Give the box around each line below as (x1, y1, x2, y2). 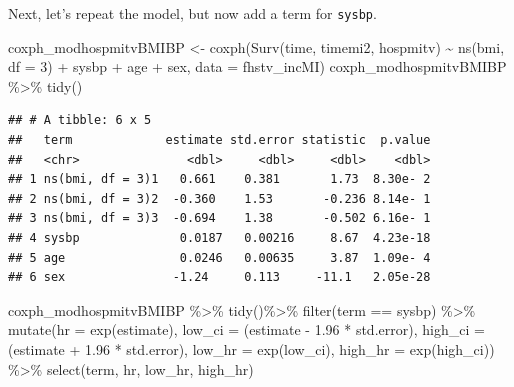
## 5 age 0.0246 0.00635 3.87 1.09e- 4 (8, 250, 431, 265)
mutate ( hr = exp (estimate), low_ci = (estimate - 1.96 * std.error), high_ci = (8, 319, 485, 340)
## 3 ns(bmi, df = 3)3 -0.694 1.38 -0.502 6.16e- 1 (8, 211, 431, 226)
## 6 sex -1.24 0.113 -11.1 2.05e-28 (8, 270, 431, 285)
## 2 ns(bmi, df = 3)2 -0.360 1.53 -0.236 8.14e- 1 (8, 191, 431, 206)
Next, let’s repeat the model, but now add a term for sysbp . (8, 3, 377, 23)
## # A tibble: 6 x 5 (8, 113, 152, 128)
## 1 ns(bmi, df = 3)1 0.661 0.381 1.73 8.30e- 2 (8, 172, 431, 187)
